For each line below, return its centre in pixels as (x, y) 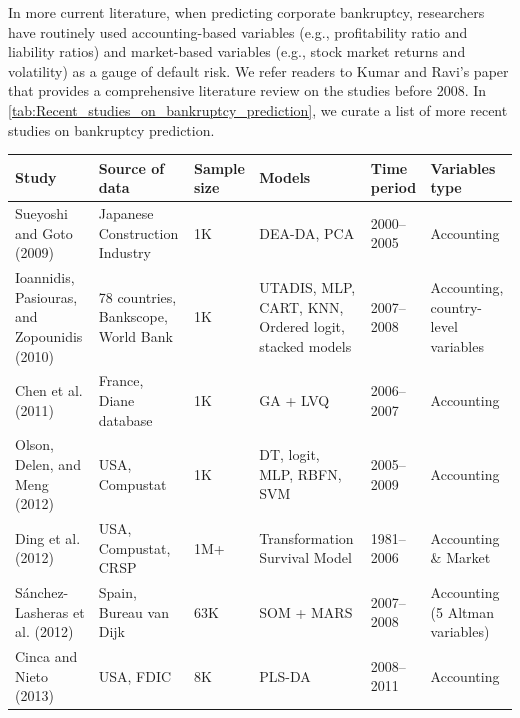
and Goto (44, 232)
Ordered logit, (302, 326)
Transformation (306, 537)
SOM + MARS (306, 611)
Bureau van (133, 611)
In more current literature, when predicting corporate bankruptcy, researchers (246, 12)
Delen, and (48, 463)
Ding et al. (48, 537)
